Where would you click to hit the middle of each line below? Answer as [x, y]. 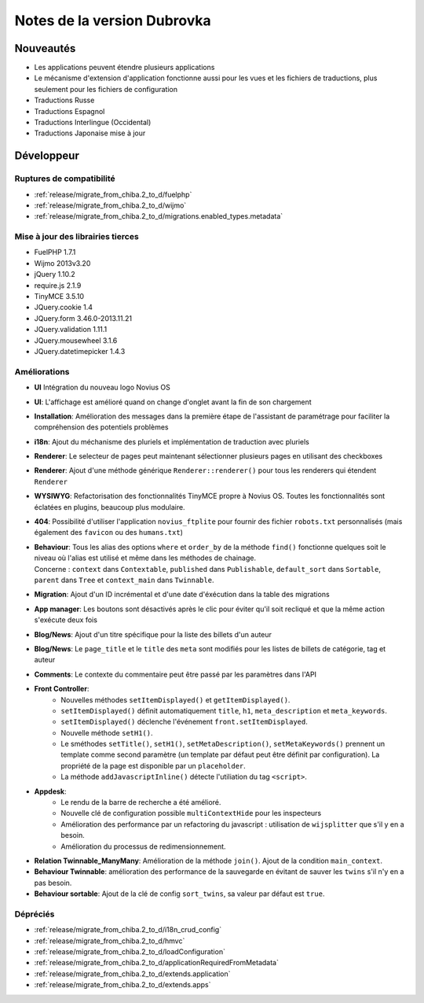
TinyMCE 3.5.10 [59, 297]
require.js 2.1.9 [58, 285]
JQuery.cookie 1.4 [64, 308]
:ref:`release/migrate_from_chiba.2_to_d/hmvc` [110, 941]
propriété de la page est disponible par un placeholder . [154, 765]
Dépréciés [35, 914]
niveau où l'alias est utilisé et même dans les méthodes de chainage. [145, 558]
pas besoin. [53, 883]
